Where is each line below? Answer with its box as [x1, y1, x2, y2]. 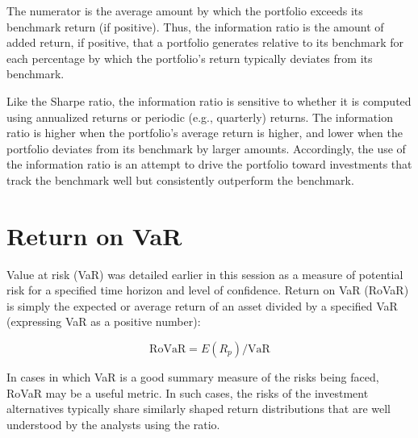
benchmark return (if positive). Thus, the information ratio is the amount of [6, 18, 384, 35]
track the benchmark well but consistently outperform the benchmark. [6, 171, 354, 188]
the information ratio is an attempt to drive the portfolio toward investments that [6, 156, 412, 173]
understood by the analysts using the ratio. [6, 415, 220, 432]
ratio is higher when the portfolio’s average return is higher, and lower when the [6, 124, 403, 141]
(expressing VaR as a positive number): [6, 313, 201, 330]
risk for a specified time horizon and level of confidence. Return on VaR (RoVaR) [6, 282, 409, 298]
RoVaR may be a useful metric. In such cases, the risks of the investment [6, 384, 369, 401]
